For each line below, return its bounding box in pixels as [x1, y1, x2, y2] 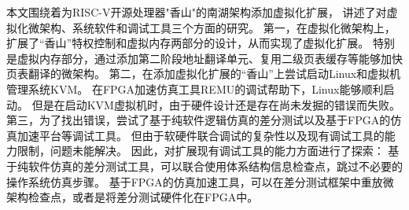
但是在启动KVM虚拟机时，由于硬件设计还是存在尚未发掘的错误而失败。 [31, 96, 400, 112]
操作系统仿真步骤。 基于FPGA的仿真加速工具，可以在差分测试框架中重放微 [6, 173, 394, 190]
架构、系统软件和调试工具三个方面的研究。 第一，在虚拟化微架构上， [39, 19, 396, 35]
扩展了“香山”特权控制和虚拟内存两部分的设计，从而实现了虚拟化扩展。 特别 [6, 35, 395, 51]
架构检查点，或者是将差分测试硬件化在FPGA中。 [6, 189, 259, 205]
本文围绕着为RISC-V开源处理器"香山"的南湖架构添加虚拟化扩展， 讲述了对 [6, 4, 387, 20]
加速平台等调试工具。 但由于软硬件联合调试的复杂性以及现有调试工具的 [17, 127, 385, 143]
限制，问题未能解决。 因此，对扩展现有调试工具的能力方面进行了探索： [17, 142, 385, 159]
